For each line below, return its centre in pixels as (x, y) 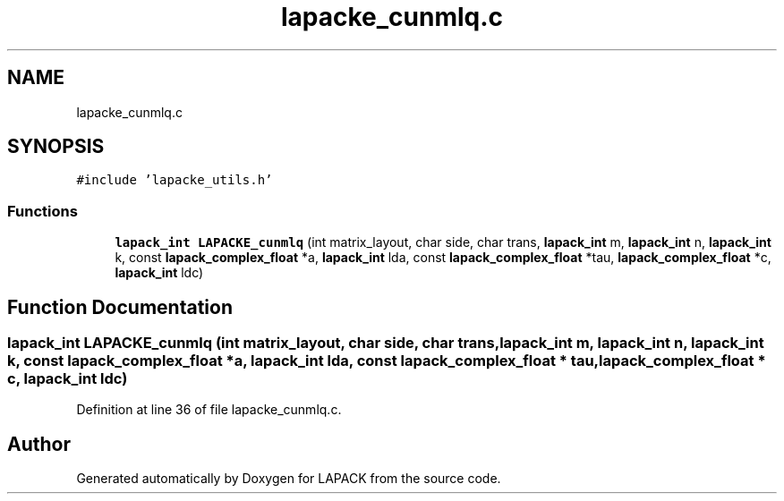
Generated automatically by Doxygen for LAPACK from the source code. (289, 479)
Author (39, 444)
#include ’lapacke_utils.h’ (175, 180)
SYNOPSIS (56, 147)
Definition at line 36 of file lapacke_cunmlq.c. (209, 410)
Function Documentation (120, 307)
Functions (43, 211)
